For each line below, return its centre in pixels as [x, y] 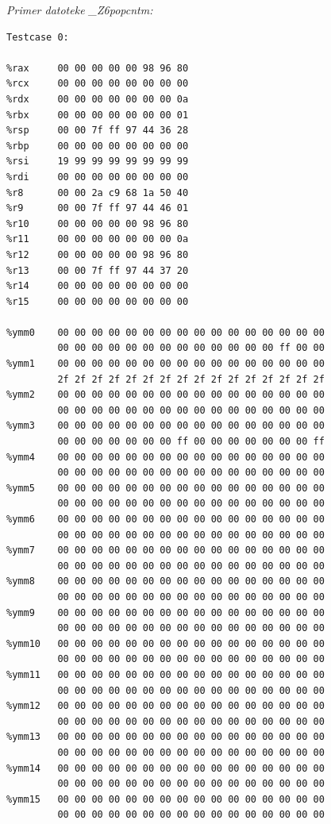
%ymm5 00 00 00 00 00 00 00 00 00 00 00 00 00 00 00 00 [165, 488]
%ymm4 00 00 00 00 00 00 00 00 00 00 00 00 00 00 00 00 [165, 457]
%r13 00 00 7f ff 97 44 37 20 [98, 270]
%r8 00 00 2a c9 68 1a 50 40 [98, 193]
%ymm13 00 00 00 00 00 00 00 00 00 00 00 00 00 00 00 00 [165, 737]
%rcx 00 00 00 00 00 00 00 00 [98, 84]
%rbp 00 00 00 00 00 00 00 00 [98, 146]
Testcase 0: [38, 37]
